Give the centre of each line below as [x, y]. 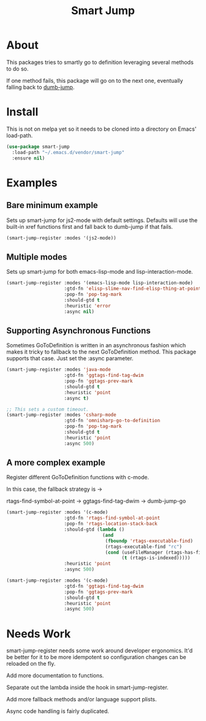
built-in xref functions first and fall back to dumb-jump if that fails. [90, 226]
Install [22, 112]
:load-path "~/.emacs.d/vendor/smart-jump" [68, 152]
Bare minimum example [52, 205]
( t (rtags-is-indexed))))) [156, 558]
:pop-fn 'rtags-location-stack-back [111, 524]
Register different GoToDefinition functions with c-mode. [78, 477]
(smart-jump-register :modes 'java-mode [59, 370]
